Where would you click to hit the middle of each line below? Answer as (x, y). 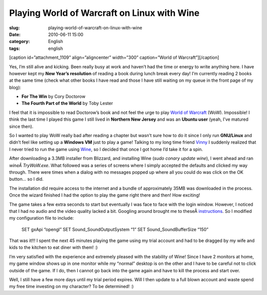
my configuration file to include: (42, 218)
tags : (15, 48)
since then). (21, 126)
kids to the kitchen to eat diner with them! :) (53, 247)
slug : (14, 28)
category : (20, 42)
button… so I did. (26, 179)
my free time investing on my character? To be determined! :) (71, 287)
